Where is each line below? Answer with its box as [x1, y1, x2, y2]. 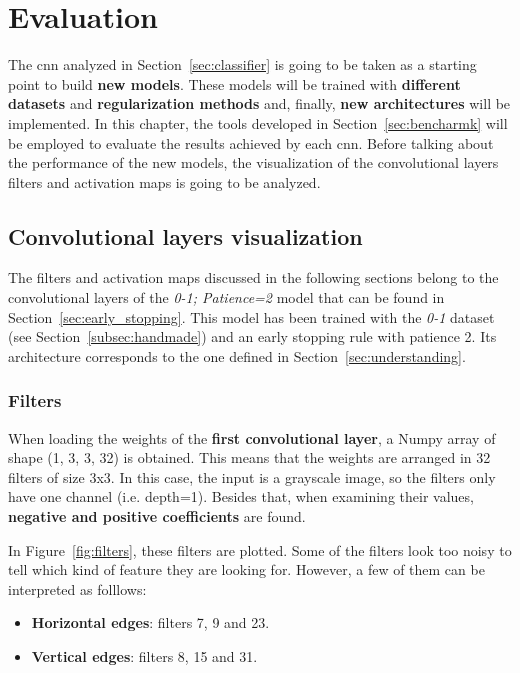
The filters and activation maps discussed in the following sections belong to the [8, 267, 499, 288]
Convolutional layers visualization [8, 220, 363, 251]
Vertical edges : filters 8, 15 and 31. [31, 646, 258, 667]
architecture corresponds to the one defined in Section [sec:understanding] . [8, 345, 466, 366]
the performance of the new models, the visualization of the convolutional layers [8, 152, 499, 173]
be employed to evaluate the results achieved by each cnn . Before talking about [8, 132, 494, 153]
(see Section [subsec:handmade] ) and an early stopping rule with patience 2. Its [8, 326, 497, 347]
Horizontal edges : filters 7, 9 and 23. [31, 612, 270, 633]
